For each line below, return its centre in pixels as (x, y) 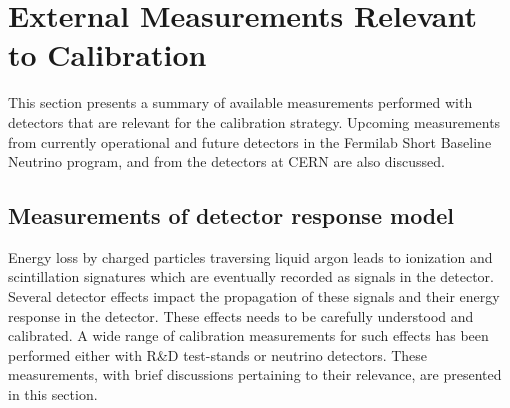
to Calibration (107, 54)
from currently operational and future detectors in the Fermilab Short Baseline (250, 141)
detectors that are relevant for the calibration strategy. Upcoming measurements (254, 121)
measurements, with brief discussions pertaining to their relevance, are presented (255, 374)
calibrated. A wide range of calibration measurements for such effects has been (248, 335)
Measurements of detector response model (231, 215)
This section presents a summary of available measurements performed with (240, 102)
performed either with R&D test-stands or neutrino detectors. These (218, 354)
